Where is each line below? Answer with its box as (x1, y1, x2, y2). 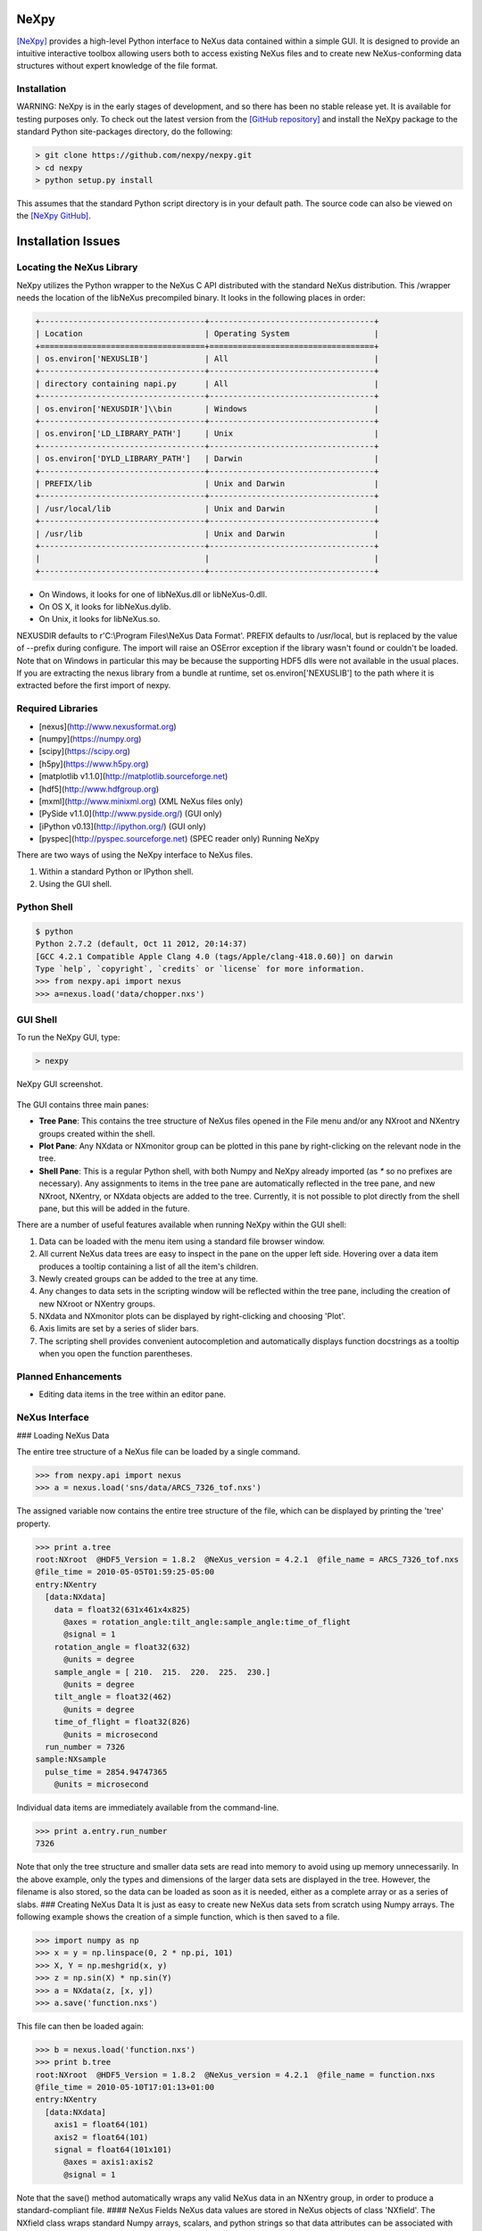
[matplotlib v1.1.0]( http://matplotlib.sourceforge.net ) (38, 771, 229, 782)
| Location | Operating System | (35, 328, 379, 339)
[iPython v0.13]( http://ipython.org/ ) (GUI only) (38, 821, 207, 832)
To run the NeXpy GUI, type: (16, 1032, 120, 1043)
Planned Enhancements (16, 1371, 122, 1383)
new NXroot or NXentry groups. (38, 1298, 155, 1309)
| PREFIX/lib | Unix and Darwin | (35, 478, 379, 488)
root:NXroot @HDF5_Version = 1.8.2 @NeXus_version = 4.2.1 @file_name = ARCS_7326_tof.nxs (35, 1555, 460, 1565)
